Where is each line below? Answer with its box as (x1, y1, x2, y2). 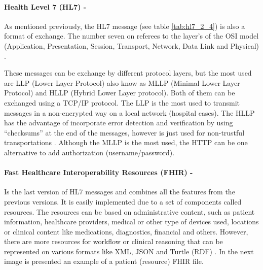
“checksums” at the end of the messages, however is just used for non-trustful (4, 127, 245, 138)
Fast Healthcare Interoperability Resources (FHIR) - (4, 167, 193, 178)
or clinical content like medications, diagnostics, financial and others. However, (4, 226, 248, 237)
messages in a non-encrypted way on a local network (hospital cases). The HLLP (4, 107, 255, 118)
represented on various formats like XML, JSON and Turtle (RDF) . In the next (4, 246, 254, 256)
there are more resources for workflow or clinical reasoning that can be (4, 236, 223, 247)
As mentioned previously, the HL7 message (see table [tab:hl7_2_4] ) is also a (4, 20, 245, 31)
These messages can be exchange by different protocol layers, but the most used (4, 68, 252, 78)
